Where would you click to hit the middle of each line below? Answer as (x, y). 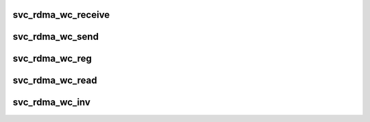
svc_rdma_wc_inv (51, 102)
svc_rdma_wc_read (55, 81)
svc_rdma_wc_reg (52, 59)
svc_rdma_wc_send (56, 37)
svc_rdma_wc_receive (61, 15)
